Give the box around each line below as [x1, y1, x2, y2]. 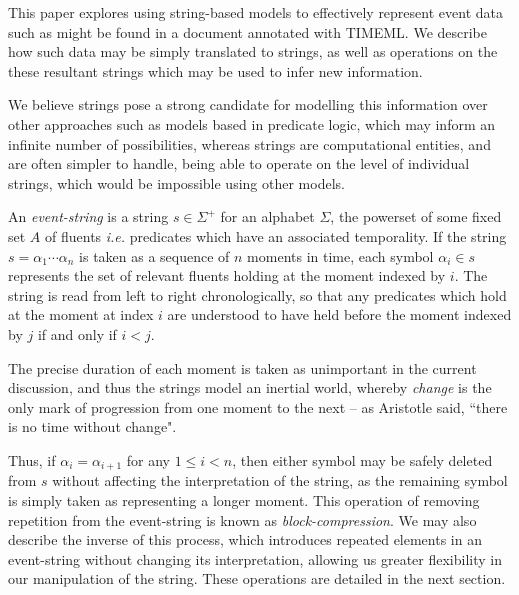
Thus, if [8, 449, 56, 470]
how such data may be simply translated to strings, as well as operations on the [8, 41, 498, 62]
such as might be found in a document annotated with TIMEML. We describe [8, 21, 488, 42]
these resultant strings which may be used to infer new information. [8, 60, 423, 81]
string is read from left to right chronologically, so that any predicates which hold [8, 284, 507, 305]
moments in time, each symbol [247, 245, 434, 266]
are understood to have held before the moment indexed [167, 304, 512, 325]
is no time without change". [8, 416, 177, 437]
